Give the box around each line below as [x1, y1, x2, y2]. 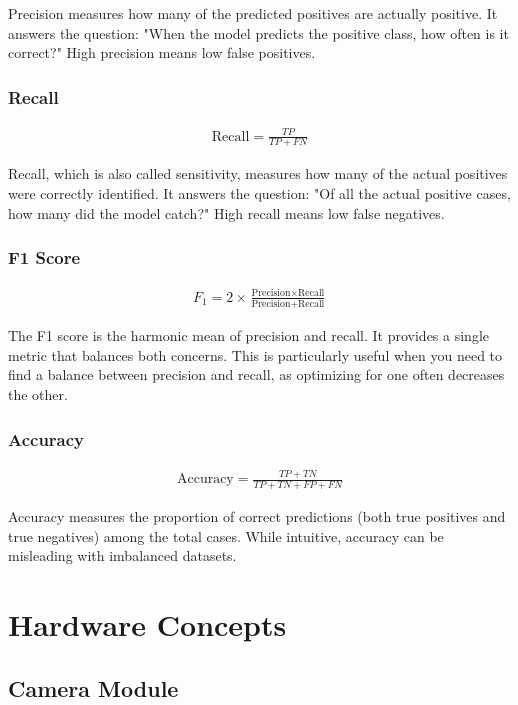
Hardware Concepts [8, 603, 287, 644]
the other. [8, 384, 68, 405]
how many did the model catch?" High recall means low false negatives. [8, 202, 445, 223]
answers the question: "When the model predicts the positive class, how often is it [8, 22, 509, 43]
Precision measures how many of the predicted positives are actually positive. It [8, 3, 498, 23]
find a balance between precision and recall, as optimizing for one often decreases [8, 364, 505, 385]
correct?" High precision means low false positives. [8, 42, 316, 63]
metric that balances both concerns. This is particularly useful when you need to [8, 344, 503, 365]
